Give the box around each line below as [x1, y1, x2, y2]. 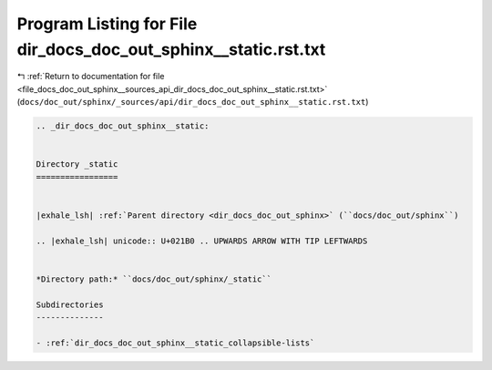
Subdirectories [36, 299, 104, 310]
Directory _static [36, 159, 118, 170]
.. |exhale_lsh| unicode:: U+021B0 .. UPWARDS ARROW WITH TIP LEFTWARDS [36, 235, 368, 246]
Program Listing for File [16, 14, 198, 34]
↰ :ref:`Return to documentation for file [16, 71, 165, 82]
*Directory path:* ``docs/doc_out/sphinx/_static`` [36, 273, 272, 284]
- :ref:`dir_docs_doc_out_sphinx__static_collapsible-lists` [36, 337, 315, 348]
